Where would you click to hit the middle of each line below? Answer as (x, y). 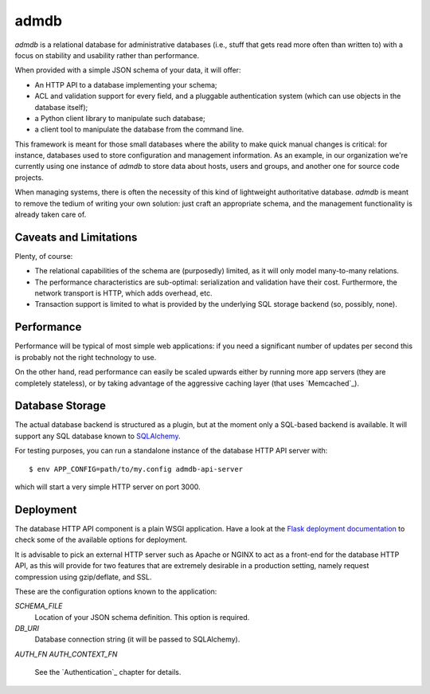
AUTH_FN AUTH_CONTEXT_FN (66, 654)
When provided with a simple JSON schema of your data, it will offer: (128, 70)
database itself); (61, 107)
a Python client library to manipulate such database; (120, 118)
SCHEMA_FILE (39, 606)
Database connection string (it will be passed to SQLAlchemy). (137, 639)
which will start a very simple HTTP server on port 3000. (107, 487)
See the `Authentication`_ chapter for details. (108, 672)
